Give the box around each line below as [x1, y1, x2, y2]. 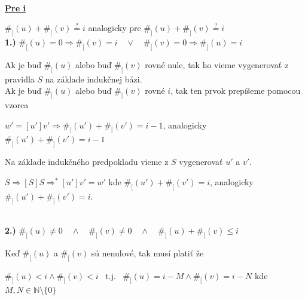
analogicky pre [88, 22, 141, 34]
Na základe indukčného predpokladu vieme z [5, 155, 169, 168]
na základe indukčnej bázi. [45, 72, 142, 85]
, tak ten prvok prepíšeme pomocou [170, 84, 301, 97]
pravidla [5, 72, 35, 85]
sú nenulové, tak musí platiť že [91, 246, 204, 259]
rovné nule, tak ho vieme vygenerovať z [145, 58, 289, 71]
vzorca [5, 98, 29, 111]
